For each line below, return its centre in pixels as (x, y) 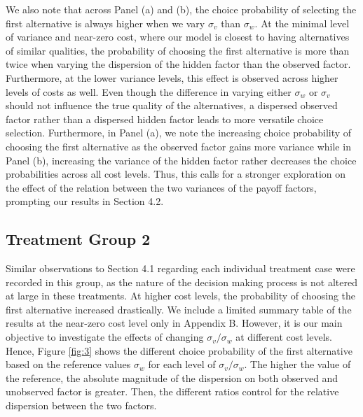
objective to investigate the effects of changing (105, 337)
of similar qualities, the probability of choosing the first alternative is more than (178, 50)
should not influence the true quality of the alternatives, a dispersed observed (172, 105)
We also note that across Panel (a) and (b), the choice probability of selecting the (181, 9)
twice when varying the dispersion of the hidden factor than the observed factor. (178, 64)
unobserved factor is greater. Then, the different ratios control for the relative (172, 391)
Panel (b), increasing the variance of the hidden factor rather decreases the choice (181, 160)
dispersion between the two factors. (81, 405)
